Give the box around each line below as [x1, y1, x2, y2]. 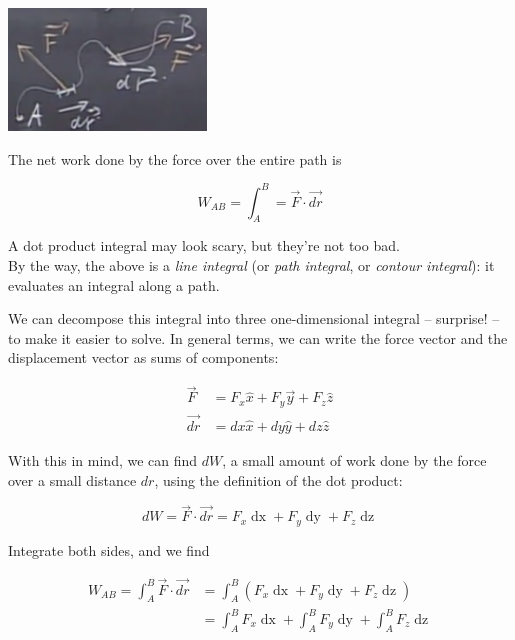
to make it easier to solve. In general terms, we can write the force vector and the [8, 327, 508, 348]
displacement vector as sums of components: [8, 347, 279, 368]
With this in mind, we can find [8, 450, 198, 470]
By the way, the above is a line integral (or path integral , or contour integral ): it [8, 255, 495, 276]
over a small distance [8, 469, 137, 490]
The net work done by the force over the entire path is [8, 148, 342, 169]
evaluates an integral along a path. [8, 274, 220, 295]
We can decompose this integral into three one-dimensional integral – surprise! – [8, 308, 500, 329]
